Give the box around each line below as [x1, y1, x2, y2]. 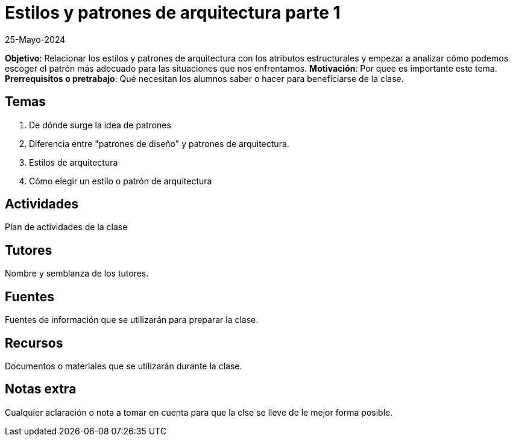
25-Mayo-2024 [5, 34, 66, 45]
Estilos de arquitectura [29, 157, 118, 167]
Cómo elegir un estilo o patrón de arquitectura [29, 175, 212, 186]
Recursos [5, 335, 63, 351]
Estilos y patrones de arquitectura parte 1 [5, 2, 341, 23]
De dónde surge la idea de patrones [29, 119, 171, 130]
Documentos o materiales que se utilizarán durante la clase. [5, 360, 242, 371]
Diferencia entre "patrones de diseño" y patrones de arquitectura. [29, 138, 289, 149]
